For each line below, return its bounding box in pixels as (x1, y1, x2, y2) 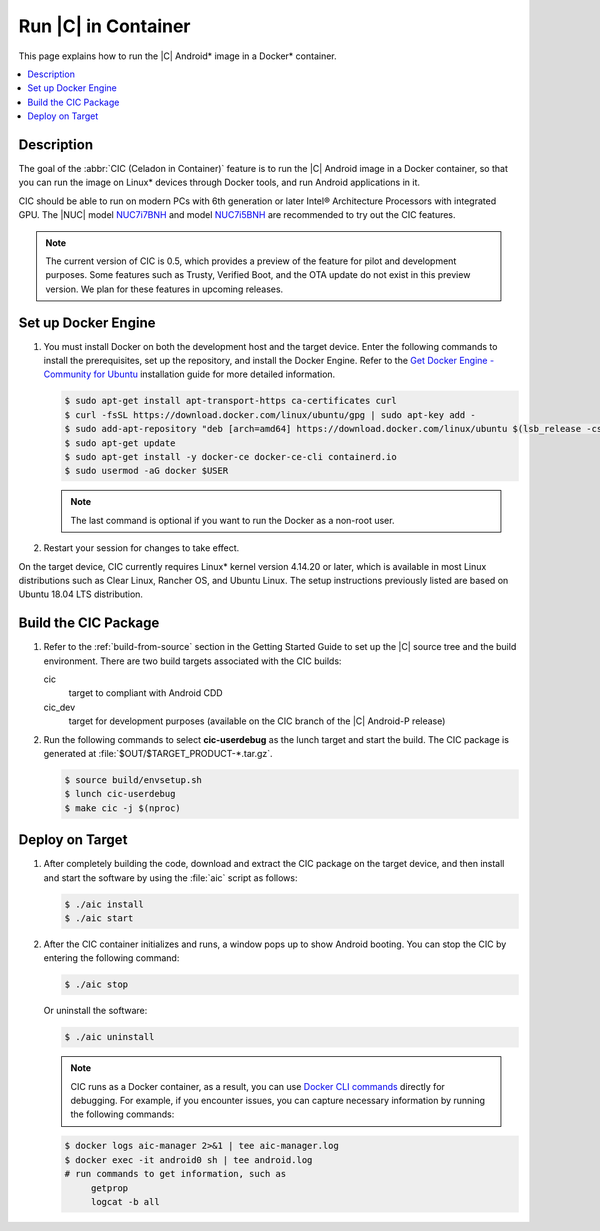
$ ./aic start (64, 912, 134, 924)
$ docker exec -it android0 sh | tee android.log (64, 1154, 313, 1165)
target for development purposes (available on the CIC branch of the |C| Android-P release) (68, 715, 446, 727)
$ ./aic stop (64, 979, 129, 990)
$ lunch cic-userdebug (64, 788, 176, 800)
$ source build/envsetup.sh (64, 774, 202, 785)
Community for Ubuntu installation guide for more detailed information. (43, 368, 336, 380)
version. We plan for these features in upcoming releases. (45, 283, 284, 295)
